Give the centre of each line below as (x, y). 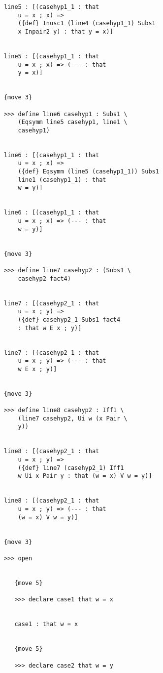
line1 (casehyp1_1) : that (62, 180)
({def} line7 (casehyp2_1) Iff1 (71, 468)
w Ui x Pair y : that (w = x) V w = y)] (85, 476)
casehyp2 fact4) (44, 278)
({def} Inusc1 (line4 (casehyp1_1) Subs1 (87, 23)
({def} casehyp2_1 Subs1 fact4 (69, 319)
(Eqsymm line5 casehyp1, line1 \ (73, 122)
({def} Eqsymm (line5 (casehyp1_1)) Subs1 (88, 172)
